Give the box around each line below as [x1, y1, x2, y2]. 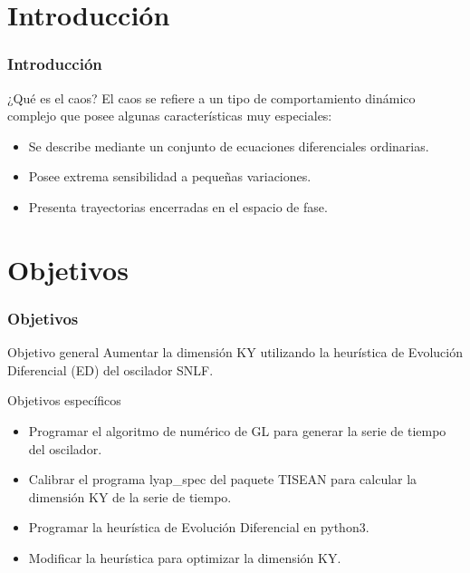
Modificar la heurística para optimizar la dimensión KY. [28, 548, 341, 567]
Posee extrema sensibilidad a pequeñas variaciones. [28, 167, 312, 186]
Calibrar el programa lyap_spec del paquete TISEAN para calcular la [28, 470, 417, 489]
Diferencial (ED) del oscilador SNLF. [7, 360, 214, 379]
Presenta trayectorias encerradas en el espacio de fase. [28, 197, 328, 216]
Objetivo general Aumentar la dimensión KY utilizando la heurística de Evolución [7, 343, 463, 362]
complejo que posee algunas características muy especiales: [7, 106, 332, 125]
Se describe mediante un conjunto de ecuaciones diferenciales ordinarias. [28, 136, 429, 155]
